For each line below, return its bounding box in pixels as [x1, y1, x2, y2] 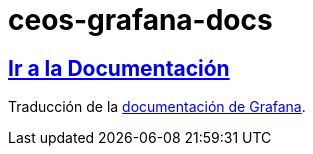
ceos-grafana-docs [8, 3, 273, 37]
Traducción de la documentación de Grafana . [8, 98, 306, 116]
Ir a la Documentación [8, 55, 230, 81]
